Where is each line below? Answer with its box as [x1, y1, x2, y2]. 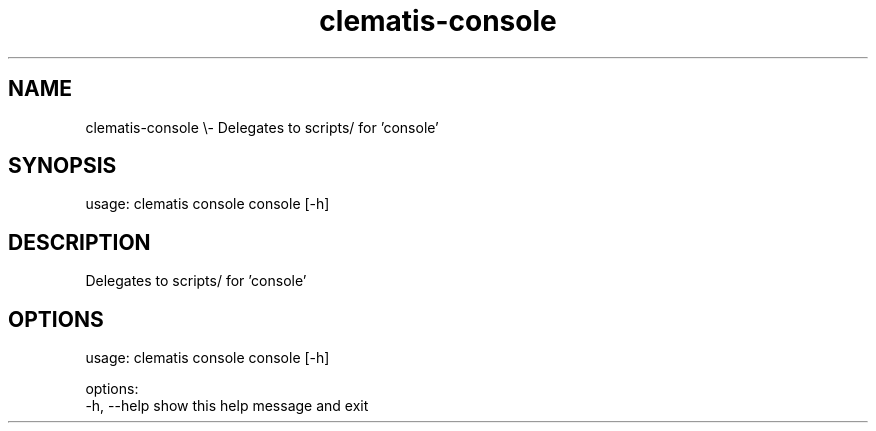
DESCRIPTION [8, 229, 151, 255]
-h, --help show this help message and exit [85, 397, 369, 415]
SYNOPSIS [8, 153, 117, 179]
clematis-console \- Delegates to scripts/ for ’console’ [85, 118, 439, 136]
